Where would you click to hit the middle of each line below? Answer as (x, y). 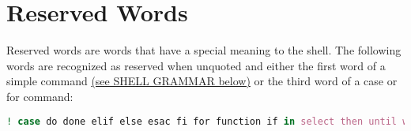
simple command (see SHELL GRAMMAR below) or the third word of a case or (202, 81)
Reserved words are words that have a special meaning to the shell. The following (204, 50)
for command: (40, 96)
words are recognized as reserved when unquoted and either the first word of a (196, 65)
